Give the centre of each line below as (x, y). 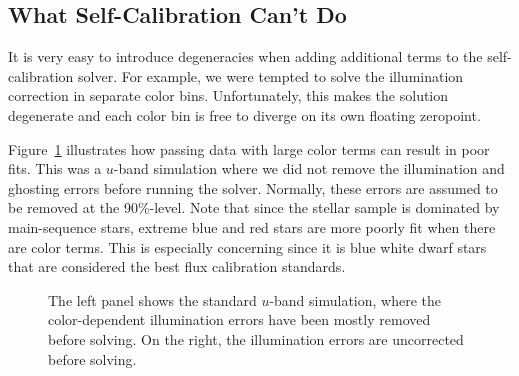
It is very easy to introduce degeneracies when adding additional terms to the (245, 56)
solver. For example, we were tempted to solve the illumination (271, 75)
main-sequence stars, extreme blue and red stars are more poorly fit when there (252, 226)
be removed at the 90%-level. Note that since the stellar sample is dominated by (254, 207)
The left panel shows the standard (152, 299)
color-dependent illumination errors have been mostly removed (239, 319)
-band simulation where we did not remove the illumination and (309, 168)
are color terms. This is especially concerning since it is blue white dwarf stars (247, 246)
